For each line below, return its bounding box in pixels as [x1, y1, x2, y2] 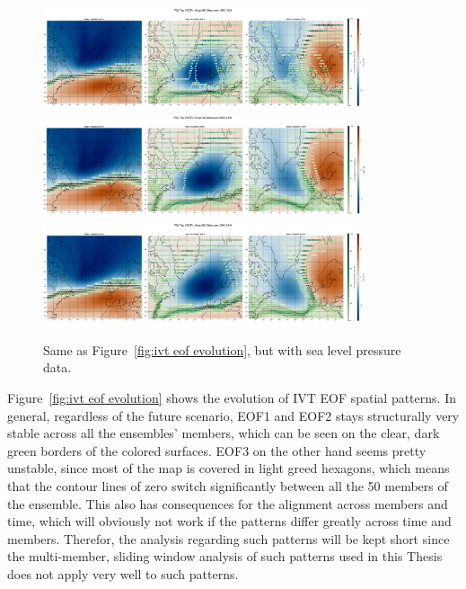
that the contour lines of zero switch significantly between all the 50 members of [7, 476, 448, 495]
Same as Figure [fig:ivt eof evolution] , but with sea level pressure [43, 340, 401, 359]
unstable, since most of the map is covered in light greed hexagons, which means [7, 459, 450, 477]
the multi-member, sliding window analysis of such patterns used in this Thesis [7, 547, 443, 566]
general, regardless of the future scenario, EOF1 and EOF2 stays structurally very [7, 406, 460, 424]
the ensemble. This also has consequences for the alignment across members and [7, 494, 448, 513]
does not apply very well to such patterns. [7, 564, 239, 583]
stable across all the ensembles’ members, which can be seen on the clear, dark [7, 424, 440, 442]
